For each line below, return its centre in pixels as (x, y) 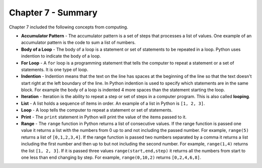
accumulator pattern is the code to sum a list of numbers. (78, 42)
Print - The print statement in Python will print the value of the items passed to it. (104, 117)
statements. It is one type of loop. (55, 70)
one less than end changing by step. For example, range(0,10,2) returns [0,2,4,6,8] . (111, 157)
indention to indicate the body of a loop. (61, 56)
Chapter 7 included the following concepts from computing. (69, 27)
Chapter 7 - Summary (53, 13)
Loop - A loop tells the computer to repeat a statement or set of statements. (97, 110)
